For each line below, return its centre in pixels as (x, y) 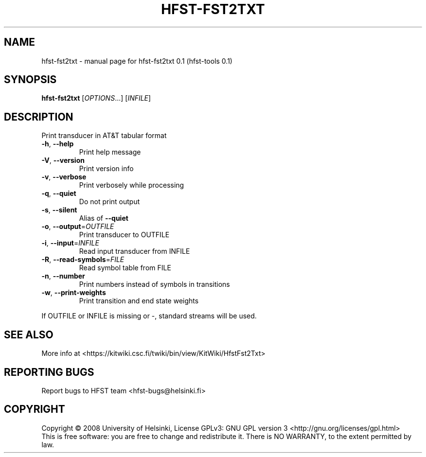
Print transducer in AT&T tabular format (104, 136)
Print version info (106, 169)
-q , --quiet (59, 193)
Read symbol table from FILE (125, 268)
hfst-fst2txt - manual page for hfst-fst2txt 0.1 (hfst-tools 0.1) (137, 61)
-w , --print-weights (74, 293)
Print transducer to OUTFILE (124, 235)
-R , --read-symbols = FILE (83, 260)
